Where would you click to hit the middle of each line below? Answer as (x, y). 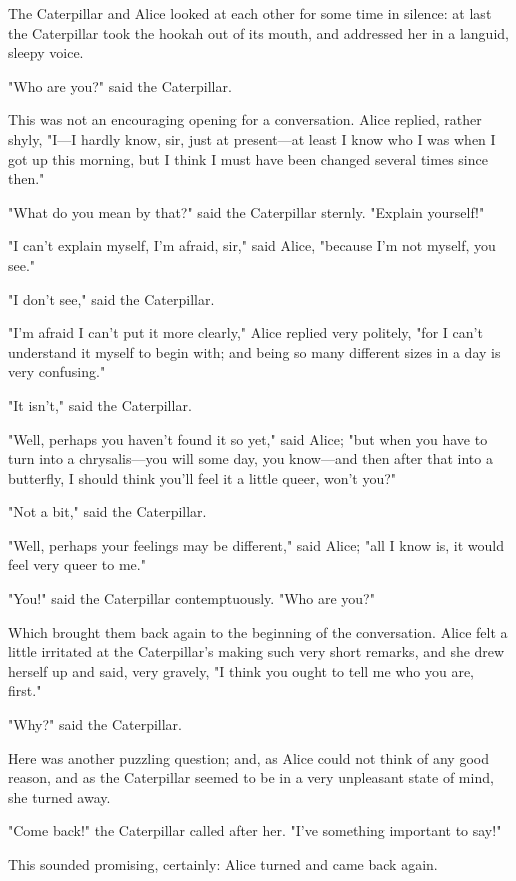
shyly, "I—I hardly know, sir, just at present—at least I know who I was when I (252, 138)
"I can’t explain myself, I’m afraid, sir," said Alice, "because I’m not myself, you (252, 245)
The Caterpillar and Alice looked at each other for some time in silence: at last (250, 13)
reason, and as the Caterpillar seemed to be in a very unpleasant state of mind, (251, 777)
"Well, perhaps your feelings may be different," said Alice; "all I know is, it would (256, 544)
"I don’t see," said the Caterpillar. (111, 298)
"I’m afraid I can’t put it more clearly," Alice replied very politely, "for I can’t (245, 332)
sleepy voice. (46, 52)
